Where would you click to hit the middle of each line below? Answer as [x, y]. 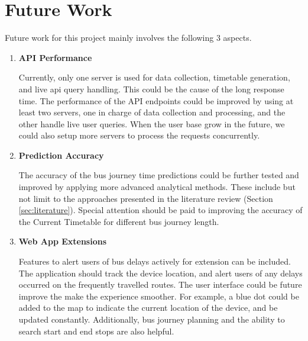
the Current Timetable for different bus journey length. [119, 221]
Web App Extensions [63, 241]
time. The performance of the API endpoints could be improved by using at [156, 100]
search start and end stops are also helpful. [96, 331]
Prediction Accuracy [61, 155]
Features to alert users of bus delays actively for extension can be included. [155, 261]
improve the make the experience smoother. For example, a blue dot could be [159, 296]
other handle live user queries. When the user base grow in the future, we [152, 123]
